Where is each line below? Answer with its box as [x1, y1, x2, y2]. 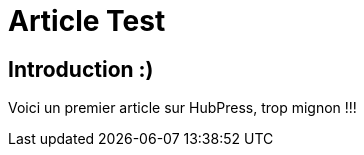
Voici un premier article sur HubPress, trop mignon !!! [8, 99, 357, 117]
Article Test [8, 4, 166, 38]
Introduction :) [8, 56, 154, 82]
